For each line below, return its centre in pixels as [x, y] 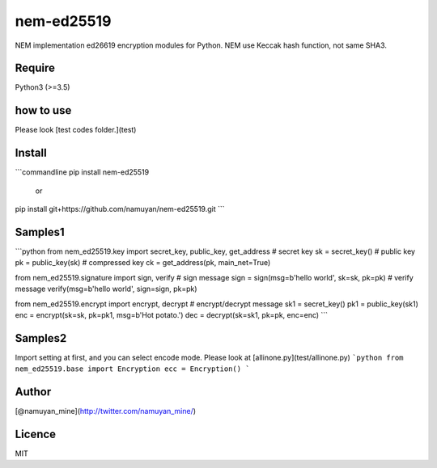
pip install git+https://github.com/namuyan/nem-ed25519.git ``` [120, 209]
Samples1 [40, 232]
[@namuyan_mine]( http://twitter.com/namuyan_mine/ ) [106, 411]
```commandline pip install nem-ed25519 [82, 172]
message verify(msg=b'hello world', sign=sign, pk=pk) [106, 289]
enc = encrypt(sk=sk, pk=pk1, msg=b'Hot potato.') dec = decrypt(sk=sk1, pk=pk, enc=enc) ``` [171, 314]
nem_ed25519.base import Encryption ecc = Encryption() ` [132, 369]
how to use [43, 110]
